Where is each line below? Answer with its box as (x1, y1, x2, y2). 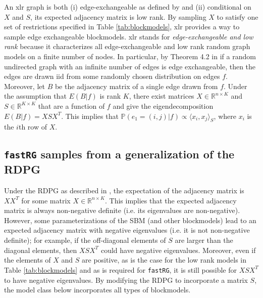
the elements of (4, 254, 51, 265)
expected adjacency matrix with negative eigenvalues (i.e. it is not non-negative (4, 225, 250, 235)
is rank (99, 91, 121, 101)
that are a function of (38, 100, 105, 111)
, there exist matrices (129, 91, 194, 101)
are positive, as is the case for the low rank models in (82, 254, 246, 265)
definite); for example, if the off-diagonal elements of (4, 235, 166, 245)
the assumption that (4, 91, 67, 101)
